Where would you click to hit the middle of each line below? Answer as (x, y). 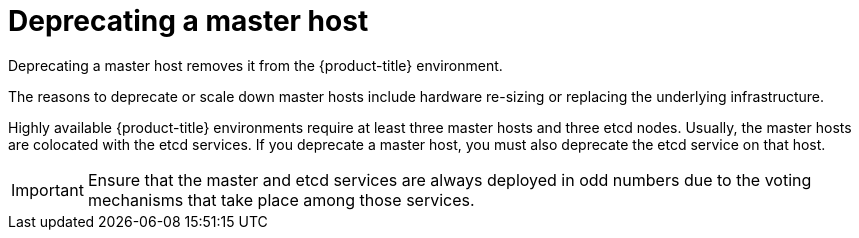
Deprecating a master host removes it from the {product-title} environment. (255, 65)
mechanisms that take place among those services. (281, 199)
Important (47, 189)
